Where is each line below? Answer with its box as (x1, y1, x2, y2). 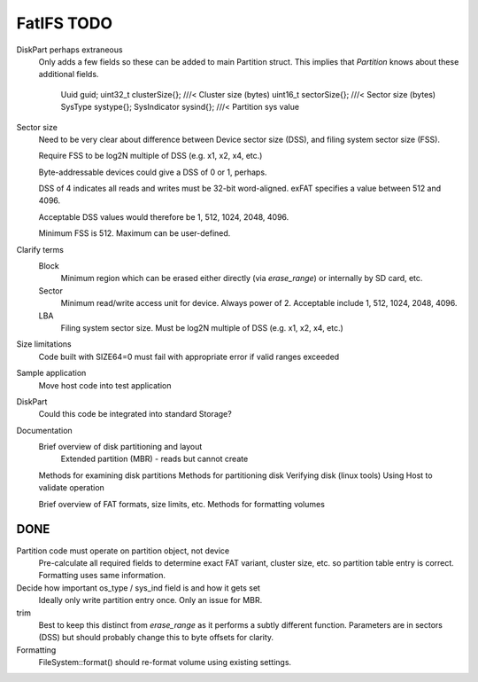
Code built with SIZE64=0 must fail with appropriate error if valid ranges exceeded (38, 351, 340, 362)
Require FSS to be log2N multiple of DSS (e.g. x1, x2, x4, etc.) (38, 151, 263, 161)
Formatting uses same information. (38, 570, 166, 581)
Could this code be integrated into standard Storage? (38, 409, 232, 419)
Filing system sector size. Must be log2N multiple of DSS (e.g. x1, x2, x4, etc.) (60, 322, 344, 333)
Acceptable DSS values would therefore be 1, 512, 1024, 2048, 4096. (38, 211, 289, 222)
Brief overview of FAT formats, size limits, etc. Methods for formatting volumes (38, 498, 325, 509)
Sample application (16, 368, 87, 379)
